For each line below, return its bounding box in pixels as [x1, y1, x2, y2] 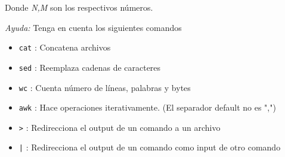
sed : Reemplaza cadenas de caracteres [18, 61, 161, 73]
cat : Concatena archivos [18, 41, 111, 54]
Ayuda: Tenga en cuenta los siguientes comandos [5, 21, 182, 33]
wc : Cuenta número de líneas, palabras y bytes [18, 81, 191, 93]
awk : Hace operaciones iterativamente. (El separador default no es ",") [18, 101, 276, 114]
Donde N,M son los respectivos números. [5, 1, 153, 13]
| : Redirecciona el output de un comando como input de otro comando [18, 141, 281, 153]
